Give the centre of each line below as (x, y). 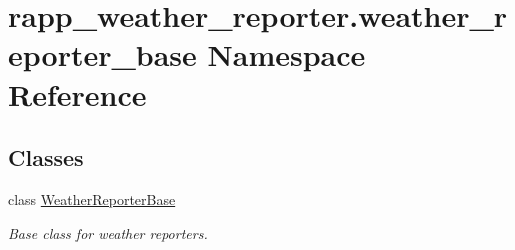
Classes (46, 157)
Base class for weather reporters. (108, 232)
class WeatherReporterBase (92, 198)
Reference (77, 93)
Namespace (286, 54)
